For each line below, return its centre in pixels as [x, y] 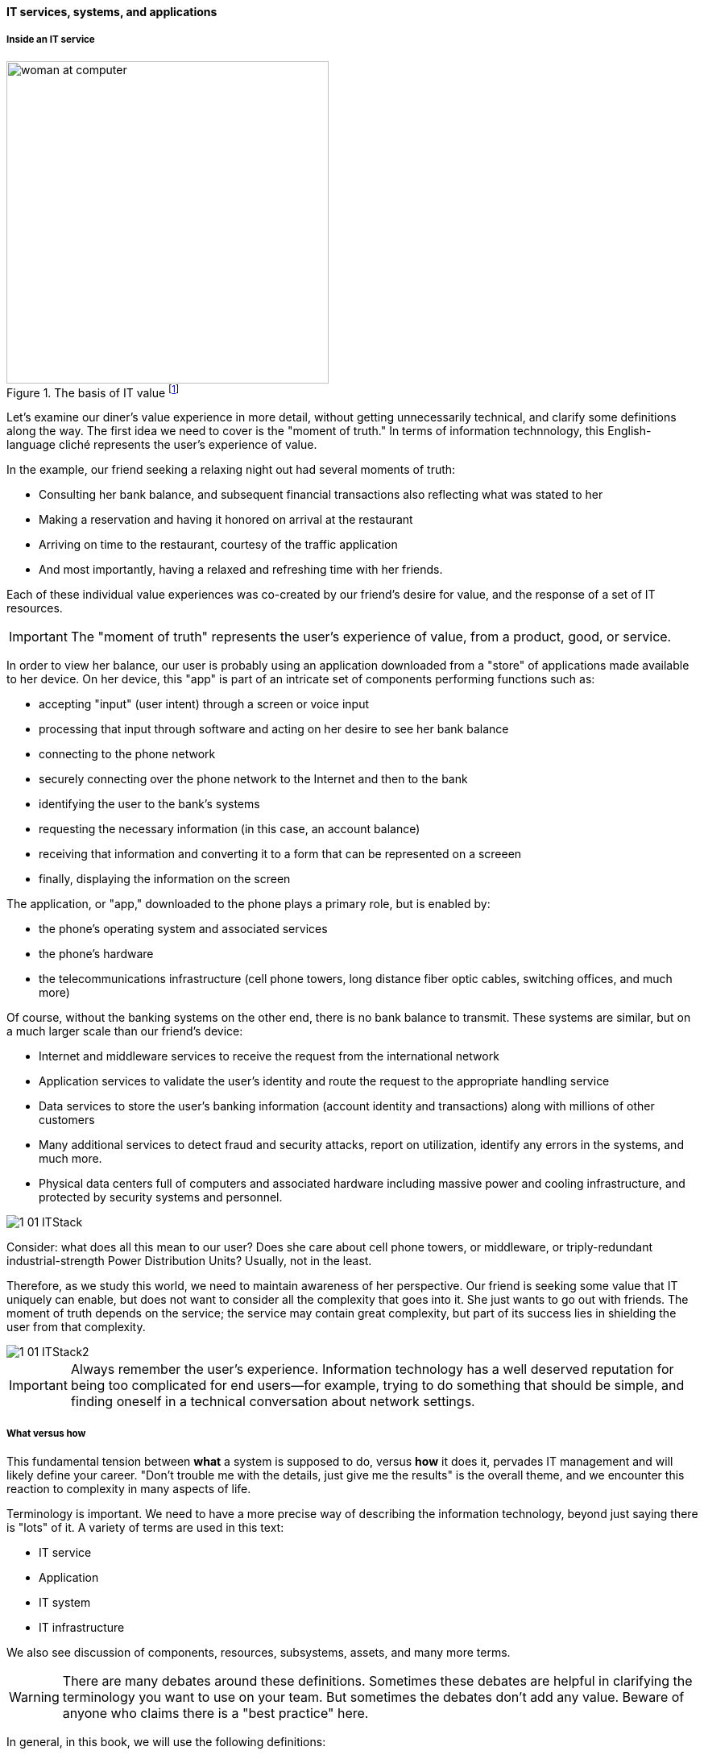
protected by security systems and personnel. [161, 1197]
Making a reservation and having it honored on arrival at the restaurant [226, 520]
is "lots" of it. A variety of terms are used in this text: [145, 1528]
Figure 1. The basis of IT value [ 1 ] [93, 391]
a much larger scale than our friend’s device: [125, 1031]
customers [67, 1120]
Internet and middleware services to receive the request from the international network [269, 1056]
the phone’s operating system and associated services [183, 929]
